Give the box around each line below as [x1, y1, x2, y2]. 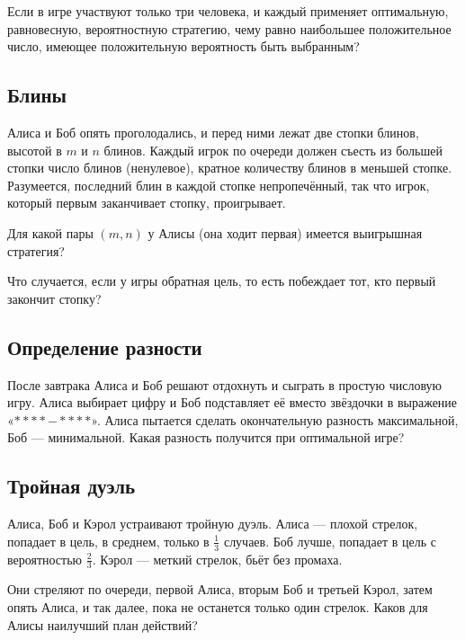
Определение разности [7, 333, 202, 360]
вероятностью [7, 549, 83, 568]
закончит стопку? [7, 289, 102, 307]
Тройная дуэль [7, 472, 136, 500]
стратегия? [7, 241, 65, 260]
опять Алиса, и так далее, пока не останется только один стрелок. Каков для [7, 597, 428, 616]
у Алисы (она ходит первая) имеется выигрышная [148, 223, 423, 242]
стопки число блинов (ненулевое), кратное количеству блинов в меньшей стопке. [7, 158, 452, 177]
